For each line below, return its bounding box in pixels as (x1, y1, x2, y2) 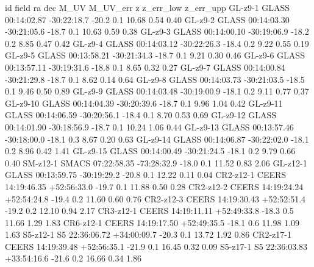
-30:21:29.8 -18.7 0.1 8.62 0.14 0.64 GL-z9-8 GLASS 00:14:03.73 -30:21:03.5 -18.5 (5, 73, 305, 85)
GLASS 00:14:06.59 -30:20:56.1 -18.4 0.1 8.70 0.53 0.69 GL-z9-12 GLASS (5, 109, 276, 121)
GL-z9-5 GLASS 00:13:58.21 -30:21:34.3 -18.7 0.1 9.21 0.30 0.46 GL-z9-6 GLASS (5, 49, 305, 62)
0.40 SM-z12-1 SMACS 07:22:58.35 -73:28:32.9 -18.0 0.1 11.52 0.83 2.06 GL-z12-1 (5, 156, 307, 169)
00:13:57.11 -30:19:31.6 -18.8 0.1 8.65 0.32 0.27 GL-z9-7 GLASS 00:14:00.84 (5, 60, 285, 73)
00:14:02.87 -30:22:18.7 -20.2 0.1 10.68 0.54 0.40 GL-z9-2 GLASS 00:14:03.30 (5, 13, 290, 26)
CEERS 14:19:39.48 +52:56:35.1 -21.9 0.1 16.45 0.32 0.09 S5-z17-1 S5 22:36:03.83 (5, 240, 308, 252)
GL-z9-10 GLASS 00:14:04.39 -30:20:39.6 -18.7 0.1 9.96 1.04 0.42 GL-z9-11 (5, 96, 283, 109)
